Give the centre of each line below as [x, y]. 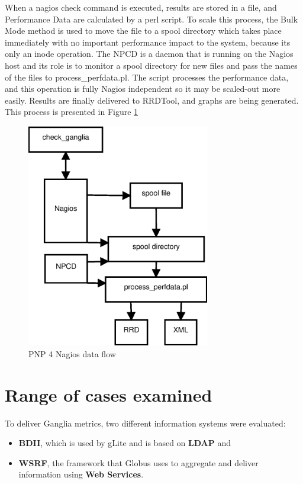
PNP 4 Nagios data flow [72, 353]
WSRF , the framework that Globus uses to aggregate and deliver [138, 462]
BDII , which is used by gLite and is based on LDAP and [125, 443]
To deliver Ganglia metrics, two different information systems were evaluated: [145, 423]
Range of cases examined [109, 394]
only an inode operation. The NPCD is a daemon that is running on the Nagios [149, 54]
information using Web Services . [81, 474]
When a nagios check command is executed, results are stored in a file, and [141, 7]
